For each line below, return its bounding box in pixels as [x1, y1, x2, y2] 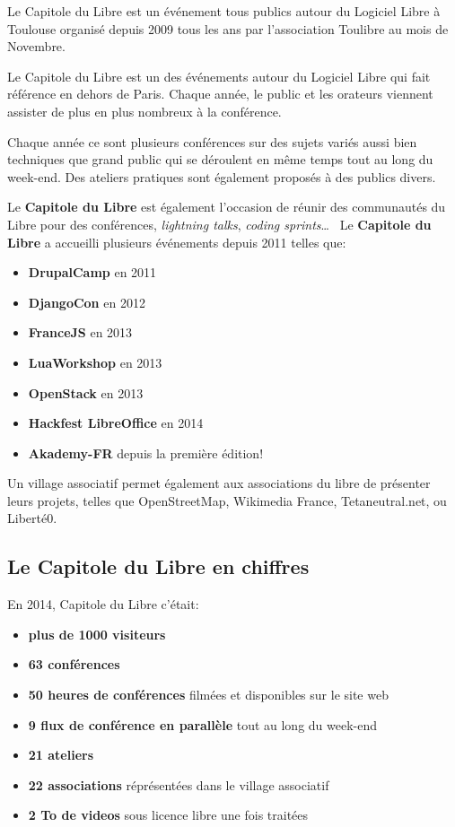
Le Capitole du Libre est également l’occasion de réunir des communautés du [7, 197, 446, 216]
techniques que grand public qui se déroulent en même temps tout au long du [7, 150, 433, 169]
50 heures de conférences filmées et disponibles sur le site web [28, 685, 389, 704]
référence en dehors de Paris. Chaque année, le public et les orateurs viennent [7, 84, 433, 103]
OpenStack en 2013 [28, 383, 144, 402]
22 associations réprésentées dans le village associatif [28, 775, 329, 794]
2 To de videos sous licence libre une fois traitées [28, 805, 309, 824]
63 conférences [28, 655, 120, 674]
